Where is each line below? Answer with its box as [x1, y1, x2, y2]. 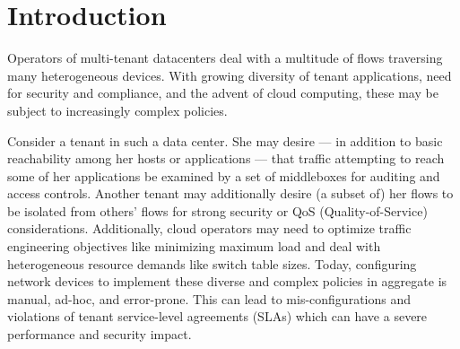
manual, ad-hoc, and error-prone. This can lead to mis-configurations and [7, 289, 412, 308]
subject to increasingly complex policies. [7, 100, 228, 119]
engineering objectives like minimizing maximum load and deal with [7, 237, 381, 256]
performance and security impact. [7, 325, 192, 344]
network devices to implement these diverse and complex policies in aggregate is [7, 272, 447, 291]
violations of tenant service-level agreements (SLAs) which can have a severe [7, 307, 428, 326]
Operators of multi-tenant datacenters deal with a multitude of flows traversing [7, 48, 443, 67]
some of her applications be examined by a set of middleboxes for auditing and [7, 166, 440, 185]
